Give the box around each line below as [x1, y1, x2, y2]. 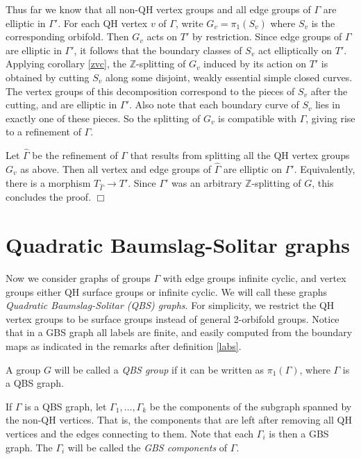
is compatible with [218, 110, 296, 125]
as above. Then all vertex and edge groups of [20, 161, 212, 176]
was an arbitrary [171, 175, 242, 190]
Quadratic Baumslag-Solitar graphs [6, 231, 350, 259]
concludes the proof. [6, 190, 92, 204]
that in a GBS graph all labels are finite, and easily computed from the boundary [6, 325, 353, 340]
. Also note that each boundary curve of [128, 97, 299, 112]
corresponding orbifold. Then [6, 29, 129, 44]
